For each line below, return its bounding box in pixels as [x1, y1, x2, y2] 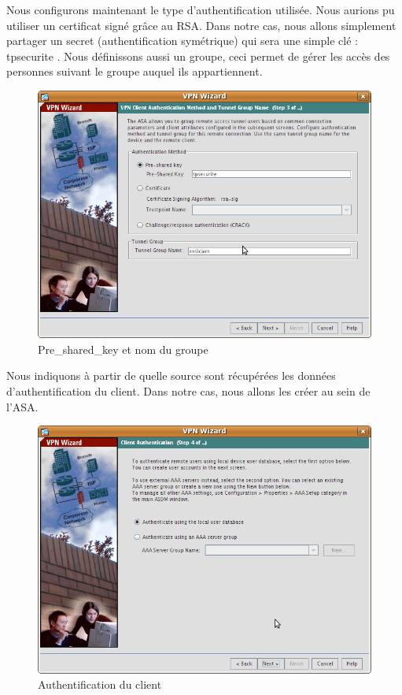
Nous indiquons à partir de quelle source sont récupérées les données [6, 367, 336, 384]
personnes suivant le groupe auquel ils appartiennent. [6, 63, 263, 80]
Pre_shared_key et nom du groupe [38, 340, 208, 357]
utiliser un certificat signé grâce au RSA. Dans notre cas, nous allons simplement [6, 17, 396, 33]
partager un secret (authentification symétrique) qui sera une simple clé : [6, 32, 358, 49]
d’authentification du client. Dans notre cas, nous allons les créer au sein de [6, 383, 371, 400]
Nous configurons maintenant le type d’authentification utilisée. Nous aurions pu [6, 2, 395, 17]
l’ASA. [6, 398, 39, 414]
